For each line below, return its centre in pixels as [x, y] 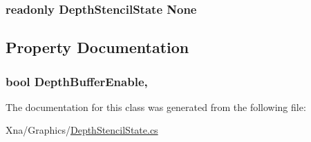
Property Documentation [97, 47]
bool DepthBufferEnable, [77, 81]
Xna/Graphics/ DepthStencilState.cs [82, 130]
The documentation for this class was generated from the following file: [156, 106]
